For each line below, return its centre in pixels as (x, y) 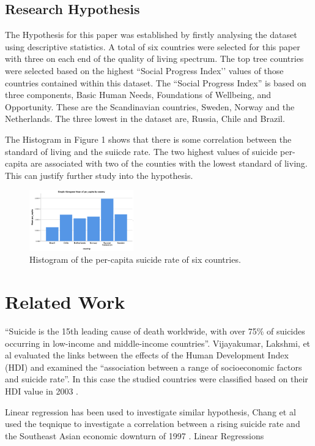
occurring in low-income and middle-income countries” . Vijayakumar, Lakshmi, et (158, 343)
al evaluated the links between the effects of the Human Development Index (147, 355)
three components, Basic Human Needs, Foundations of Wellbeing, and (138, 95)
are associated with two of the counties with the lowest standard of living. (169, 163)
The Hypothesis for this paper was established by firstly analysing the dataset (151, 35)
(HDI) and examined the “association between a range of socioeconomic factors (154, 367)
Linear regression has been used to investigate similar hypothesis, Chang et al (150, 411)
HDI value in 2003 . (42, 391)
